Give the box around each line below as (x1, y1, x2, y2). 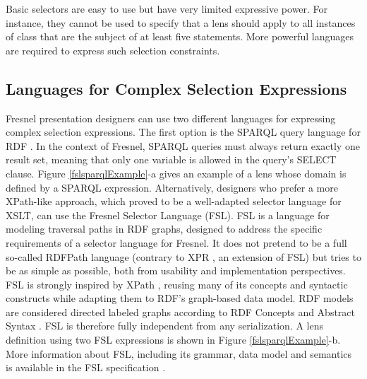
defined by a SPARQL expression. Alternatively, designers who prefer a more (6, 180, 338, 194)
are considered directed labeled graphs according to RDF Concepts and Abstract (6, 304, 356, 319)
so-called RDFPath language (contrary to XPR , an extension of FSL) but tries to (6, 249, 361, 264)
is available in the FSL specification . (6, 360, 166, 375)
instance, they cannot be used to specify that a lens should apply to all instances (6, 15, 356, 30)
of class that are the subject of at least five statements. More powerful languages (6, 29, 354, 44)
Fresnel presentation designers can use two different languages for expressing (6, 110, 336, 125)
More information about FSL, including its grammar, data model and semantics (6, 346, 352, 361)
